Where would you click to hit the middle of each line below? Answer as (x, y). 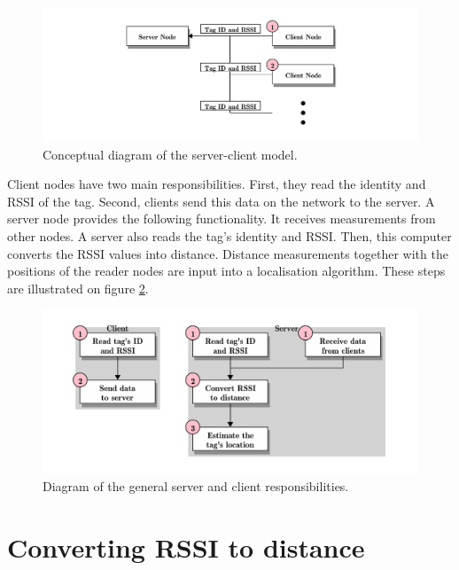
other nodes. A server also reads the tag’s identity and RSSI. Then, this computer (229, 235)
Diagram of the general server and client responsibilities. (196, 486)
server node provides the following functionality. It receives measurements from (222, 219)
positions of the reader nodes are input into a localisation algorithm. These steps (226, 271)
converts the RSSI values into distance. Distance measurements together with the (228, 253)
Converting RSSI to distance (186, 547)
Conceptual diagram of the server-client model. (170, 154)
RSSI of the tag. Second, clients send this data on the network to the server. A (221, 201)
